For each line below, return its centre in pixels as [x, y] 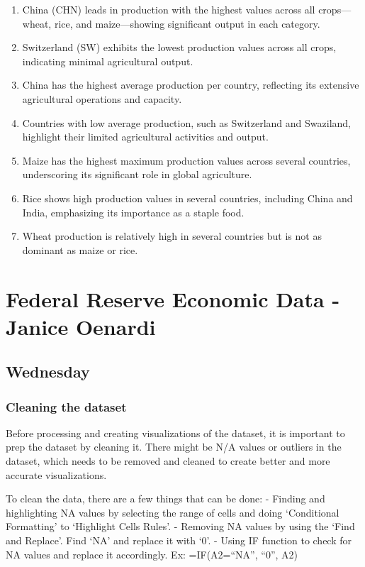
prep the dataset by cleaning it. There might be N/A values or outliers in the [174, 447]
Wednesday [48, 371]
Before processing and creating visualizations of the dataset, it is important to [175, 433]
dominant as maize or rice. [80, 249]
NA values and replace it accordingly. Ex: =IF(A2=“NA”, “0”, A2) [152, 554]
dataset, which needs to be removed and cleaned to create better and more [168, 461]
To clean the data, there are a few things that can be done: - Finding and [165, 499]
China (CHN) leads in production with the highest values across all [169, 9]
